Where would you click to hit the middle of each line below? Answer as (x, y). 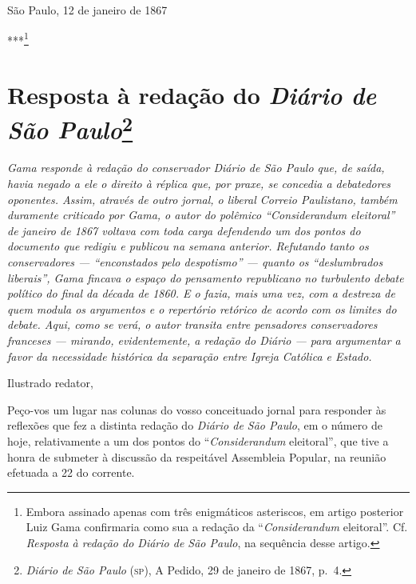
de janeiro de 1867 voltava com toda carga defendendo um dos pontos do (184, 230)
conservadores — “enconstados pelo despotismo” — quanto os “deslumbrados (195, 262)
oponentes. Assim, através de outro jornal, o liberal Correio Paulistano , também (202, 199)
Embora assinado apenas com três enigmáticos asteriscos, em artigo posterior (215, 511)
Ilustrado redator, (50, 383)
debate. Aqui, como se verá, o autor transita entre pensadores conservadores (192, 324)
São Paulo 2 (70, 128)
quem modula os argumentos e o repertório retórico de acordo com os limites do (202, 308)
